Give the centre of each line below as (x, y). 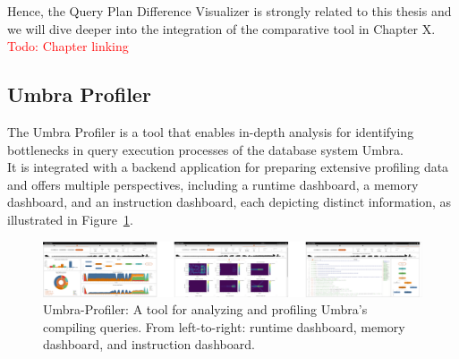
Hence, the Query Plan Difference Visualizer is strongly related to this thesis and (229, 11)
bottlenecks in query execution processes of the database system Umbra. (205, 149)
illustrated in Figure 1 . (70, 219)
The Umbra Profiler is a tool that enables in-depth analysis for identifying (211, 131)
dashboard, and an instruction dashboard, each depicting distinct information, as (229, 202)
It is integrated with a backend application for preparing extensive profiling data (228, 167)
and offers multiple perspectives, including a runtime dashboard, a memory (213, 184)
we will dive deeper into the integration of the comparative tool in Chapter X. (221, 28)
